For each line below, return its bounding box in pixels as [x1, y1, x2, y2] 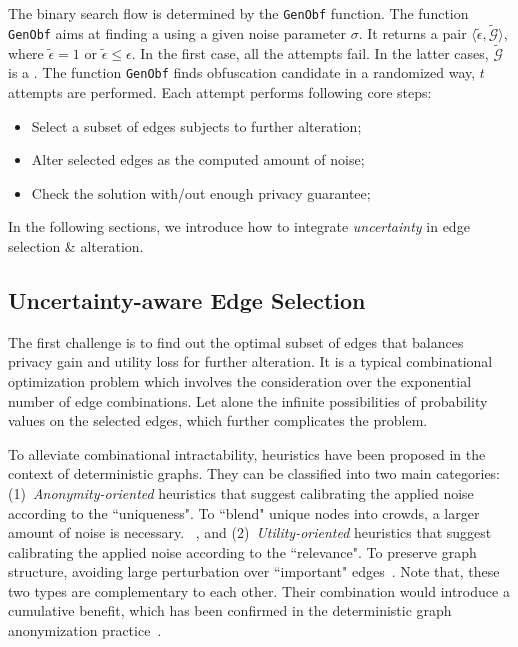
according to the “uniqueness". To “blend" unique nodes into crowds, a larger [8, 502, 480, 523]
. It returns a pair [358, 22, 467, 43]
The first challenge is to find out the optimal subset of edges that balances [8, 331, 464, 352]
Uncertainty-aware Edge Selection [8, 284, 366, 315]
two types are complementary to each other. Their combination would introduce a [8, 580, 510, 601]
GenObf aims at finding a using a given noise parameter [8, 22, 347, 43]
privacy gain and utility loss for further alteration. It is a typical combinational [8, 351, 493, 372]
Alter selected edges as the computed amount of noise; [31, 149, 365, 170]
